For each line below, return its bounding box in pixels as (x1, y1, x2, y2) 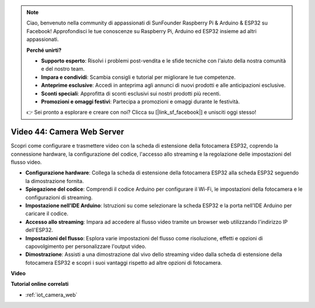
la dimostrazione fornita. (25, 177, 84, 184)
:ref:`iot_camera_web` (25, 291, 78, 298)
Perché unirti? (26, 47, 62, 54)
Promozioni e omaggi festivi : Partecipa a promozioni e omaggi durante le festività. (41, 98, 240, 105)
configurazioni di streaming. (25, 194, 93, 201)
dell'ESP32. (25, 226, 54, 233)
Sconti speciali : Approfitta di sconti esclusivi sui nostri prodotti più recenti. (41, 90, 221, 97)
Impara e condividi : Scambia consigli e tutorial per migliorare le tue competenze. (41, 73, 236, 80)
